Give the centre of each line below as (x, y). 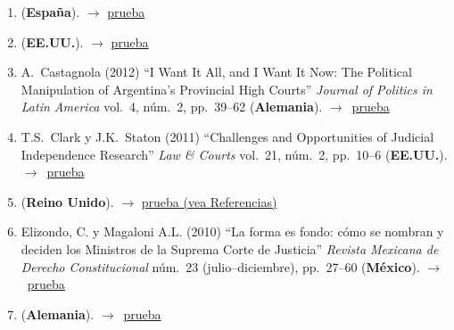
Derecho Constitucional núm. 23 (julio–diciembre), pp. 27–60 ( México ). (220, 266)
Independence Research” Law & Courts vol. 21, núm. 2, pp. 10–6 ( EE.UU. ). (234, 154)
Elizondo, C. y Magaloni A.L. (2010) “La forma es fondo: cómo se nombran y (232, 231)
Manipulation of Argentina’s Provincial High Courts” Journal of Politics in (227, 89)
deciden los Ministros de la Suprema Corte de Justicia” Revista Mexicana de (230, 248)
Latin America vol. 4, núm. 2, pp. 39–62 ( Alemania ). (172, 107)
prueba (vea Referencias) (209, 201)
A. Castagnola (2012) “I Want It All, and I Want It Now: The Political (216, 72)
